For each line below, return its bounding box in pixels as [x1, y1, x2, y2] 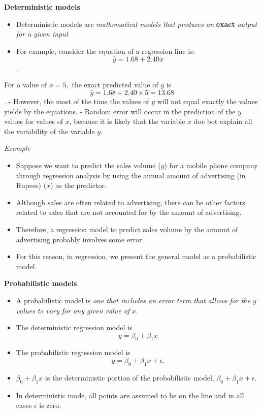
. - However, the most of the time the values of [4, 96, 149, 106]
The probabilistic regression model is [16, 347, 130, 358]
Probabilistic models [4, 278, 77, 289]
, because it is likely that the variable [69, 116, 185, 126]
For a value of [4, 79, 47, 90]
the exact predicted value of [72, 79, 158, 90]
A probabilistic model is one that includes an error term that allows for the [16, 295, 250, 305]
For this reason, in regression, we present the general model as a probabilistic [16, 251, 256, 262]
